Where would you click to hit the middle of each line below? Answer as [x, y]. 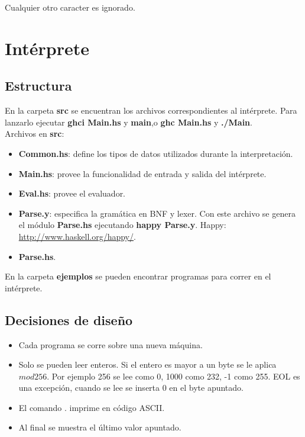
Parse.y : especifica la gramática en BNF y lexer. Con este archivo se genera [157, 213]
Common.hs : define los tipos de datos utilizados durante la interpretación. [156, 153]
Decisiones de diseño [69, 319]
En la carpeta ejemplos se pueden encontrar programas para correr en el [138, 276]
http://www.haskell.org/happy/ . [77, 236]
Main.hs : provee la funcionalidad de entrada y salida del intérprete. [142, 173]
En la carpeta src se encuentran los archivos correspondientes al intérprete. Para [151, 110]
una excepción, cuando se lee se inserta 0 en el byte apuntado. [131, 388]
